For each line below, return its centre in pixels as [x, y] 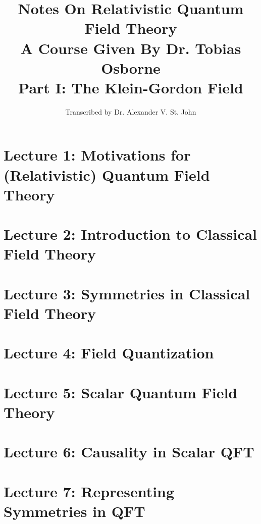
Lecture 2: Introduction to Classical [130, 234]
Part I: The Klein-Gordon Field [131, 87]
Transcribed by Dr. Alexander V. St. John [131, 111]
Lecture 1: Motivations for [97, 155]
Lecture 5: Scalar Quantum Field [121, 392]
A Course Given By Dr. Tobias [131, 48]
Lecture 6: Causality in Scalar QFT [129, 452]
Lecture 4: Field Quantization [109, 353]
